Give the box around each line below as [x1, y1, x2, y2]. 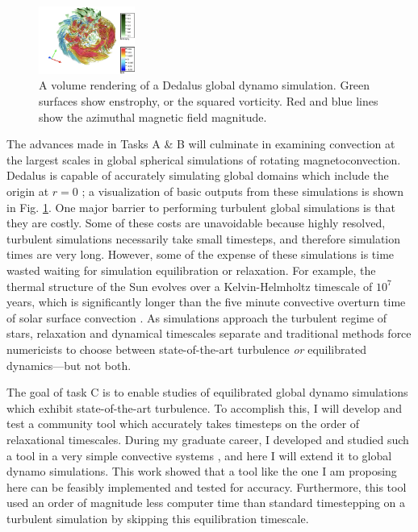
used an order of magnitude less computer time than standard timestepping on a [6, 494, 406, 511]
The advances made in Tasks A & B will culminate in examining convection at [6, 135, 395, 152]
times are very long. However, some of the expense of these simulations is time [6, 246, 395, 263]
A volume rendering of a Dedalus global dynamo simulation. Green [39, 77, 370, 94]
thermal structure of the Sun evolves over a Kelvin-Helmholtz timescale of [6, 277, 373, 294]
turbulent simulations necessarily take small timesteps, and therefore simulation [6, 230, 401, 247]
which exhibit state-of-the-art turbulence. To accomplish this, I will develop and [6, 399, 402, 416]
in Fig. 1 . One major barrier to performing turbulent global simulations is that [6, 198, 395, 215]
